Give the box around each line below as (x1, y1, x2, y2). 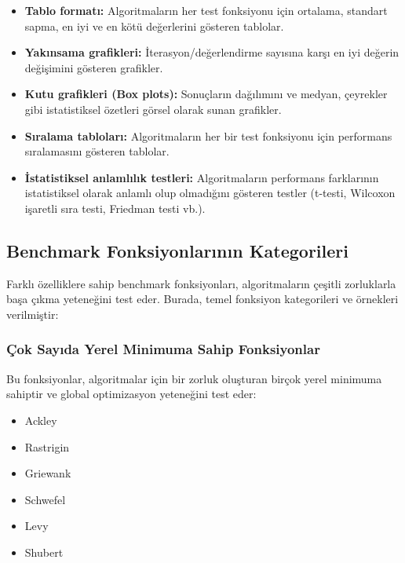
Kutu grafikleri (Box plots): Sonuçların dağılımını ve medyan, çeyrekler (24, 86, 388, 102)
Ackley (24, 411, 57, 428)
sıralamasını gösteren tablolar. (24, 143, 170, 159)
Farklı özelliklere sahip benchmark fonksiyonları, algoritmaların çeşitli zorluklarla (6, 275, 396, 291)
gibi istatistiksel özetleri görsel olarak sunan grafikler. (24, 101, 282, 117)
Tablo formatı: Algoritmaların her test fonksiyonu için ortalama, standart (24, 2, 388, 18)
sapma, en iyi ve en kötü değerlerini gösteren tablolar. (24, 17, 284, 34)
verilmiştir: (6, 305, 59, 322)
